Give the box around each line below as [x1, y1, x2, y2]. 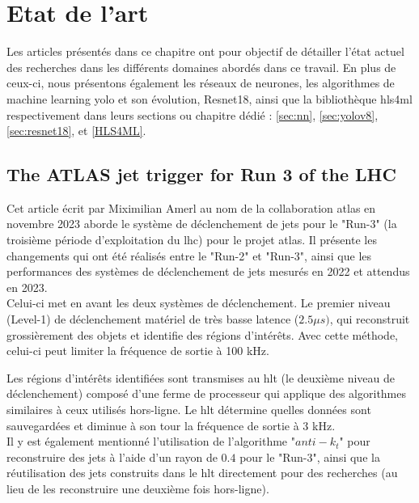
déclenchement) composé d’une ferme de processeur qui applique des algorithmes [6, 385, 407, 402]
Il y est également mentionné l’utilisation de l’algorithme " [6, 433, 295, 450]
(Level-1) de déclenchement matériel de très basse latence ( [6, 311, 299, 328]
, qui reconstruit [329, 311, 410, 328]
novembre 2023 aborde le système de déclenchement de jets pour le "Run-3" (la [6, 215, 397, 232]
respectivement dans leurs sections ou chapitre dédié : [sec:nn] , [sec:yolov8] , [6, 106, 379, 123]
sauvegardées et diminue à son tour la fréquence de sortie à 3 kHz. [6, 416, 336, 433]
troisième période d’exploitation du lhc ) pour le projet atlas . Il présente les [6, 231, 377, 248]
